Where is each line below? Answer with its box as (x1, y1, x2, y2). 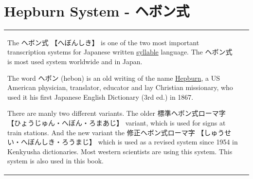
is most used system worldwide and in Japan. (7, 56, 143, 67)
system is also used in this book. (7, 156, 104, 166)
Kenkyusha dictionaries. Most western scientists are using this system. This (7, 146, 233, 156)
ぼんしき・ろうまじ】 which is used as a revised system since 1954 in (27, 137, 238, 147)
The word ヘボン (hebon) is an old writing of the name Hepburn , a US (7, 72, 220, 83)
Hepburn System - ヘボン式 (4, 1, 190, 21)
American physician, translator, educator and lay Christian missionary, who (7, 82, 233, 92)
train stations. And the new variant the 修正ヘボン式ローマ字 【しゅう (7, 127, 225, 137)
